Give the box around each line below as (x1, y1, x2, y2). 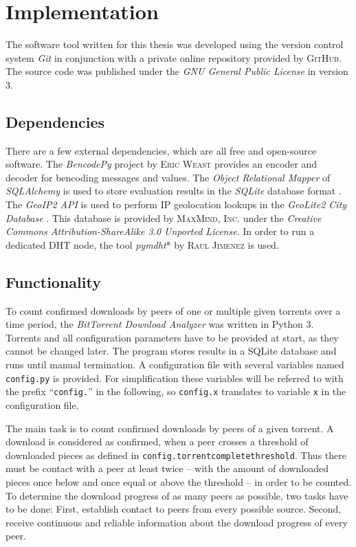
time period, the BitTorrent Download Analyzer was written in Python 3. (5, 317, 314, 331)
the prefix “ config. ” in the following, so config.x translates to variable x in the (5, 384, 346, 399)
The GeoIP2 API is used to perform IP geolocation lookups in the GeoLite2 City (5, 197, 347, 212)
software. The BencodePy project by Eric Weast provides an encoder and (5, 157, 318, 171)
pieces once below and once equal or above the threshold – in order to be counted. (5, 474, 352, 489)
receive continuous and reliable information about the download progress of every (5, 515, 348, 529)
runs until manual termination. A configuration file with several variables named (5, 357, 344, 372)
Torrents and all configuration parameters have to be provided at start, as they (5, 330, 339, 344)
